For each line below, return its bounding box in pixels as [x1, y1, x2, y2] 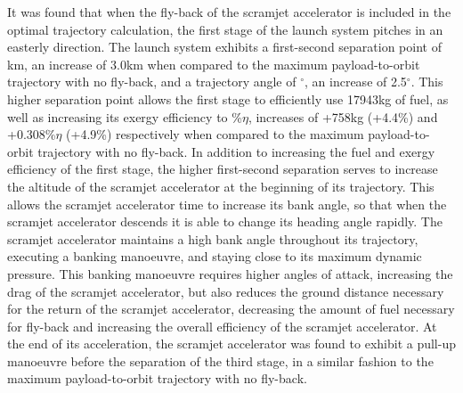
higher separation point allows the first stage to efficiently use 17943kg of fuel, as [7, 89, 449, 108]
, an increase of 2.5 [305, 72, 407, 91]
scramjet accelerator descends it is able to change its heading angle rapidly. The [7, 212, 443, 231]
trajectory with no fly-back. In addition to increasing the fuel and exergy [37, 142, 435, 160]
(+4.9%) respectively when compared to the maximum [66, 125, 364, 143]
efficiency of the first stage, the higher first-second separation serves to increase [7, 160, 438, 178]
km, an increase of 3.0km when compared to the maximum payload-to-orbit [7, 54, 420, 73]
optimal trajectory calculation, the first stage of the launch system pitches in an [7, 20, 443, 38]
